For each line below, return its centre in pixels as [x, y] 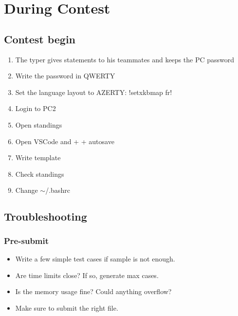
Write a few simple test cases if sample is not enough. [95, 258]
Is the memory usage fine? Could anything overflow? [93, 291]
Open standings [39, 124]
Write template [38, 158]
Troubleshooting [46, 216]
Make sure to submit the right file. [67, 307]
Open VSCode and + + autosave [65, 141]
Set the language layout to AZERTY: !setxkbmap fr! [94, 92]
